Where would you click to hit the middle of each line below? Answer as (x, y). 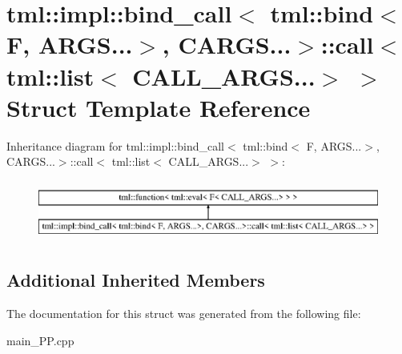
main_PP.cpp (40, 340)
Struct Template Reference (159, 107)
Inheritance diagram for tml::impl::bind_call (116, 145)
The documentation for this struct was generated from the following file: (184, 314)
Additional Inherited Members (136, 280)
